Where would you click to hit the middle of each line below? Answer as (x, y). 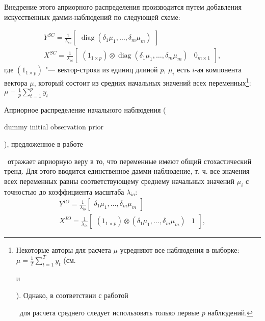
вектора (16, 82)
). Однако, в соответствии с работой (72, 295)
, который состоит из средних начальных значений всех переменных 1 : (142, 82)
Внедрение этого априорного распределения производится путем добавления (123, 7)
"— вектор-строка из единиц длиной (101, 70)
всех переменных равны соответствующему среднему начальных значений (120, 181)
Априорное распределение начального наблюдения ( (85, 109)
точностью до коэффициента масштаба (64, 191)
